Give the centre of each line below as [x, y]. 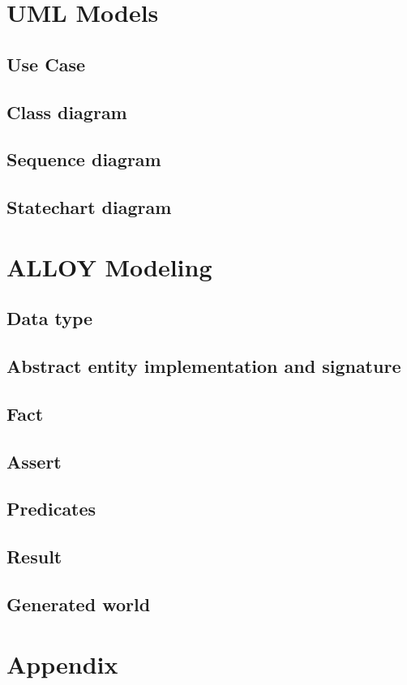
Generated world [79, 604]
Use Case [46, 64]
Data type [50, 318]
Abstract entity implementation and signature [204, 366]
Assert [34, 461]
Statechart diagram [89, 207]
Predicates [51, 509]
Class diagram [67, 111]
